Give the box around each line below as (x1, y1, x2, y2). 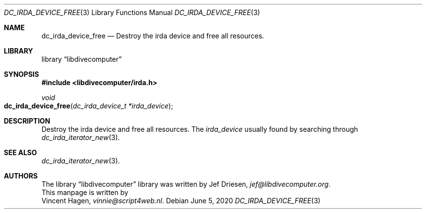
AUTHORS (4, 172, 38, 180)
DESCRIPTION (4, 117, 51, 125)
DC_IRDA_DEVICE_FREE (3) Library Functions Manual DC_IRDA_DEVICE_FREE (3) (4, 8, 260, 17)
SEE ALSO (4, 148, 37, 157)
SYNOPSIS (4, 70, 39, 78)
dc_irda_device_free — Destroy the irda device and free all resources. (41, 32, 265, 40)
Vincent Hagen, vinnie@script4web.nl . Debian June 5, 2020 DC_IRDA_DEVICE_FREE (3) (41, 196, 320, 205)
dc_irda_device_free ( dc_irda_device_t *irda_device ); (4, 102, 173, 110)
